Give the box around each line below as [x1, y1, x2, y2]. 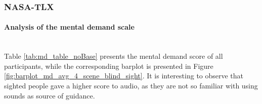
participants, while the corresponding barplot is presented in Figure [4, 60, 213, 71]
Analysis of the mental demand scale [4, 22, 135, 32]
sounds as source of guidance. [4, 90, 95, 100]
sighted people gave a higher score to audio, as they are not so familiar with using [4, 80, 258, 91]
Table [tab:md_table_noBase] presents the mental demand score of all [4, 51, 223, 61]
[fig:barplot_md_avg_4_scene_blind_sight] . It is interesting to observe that [4, 70, 244, 81]
